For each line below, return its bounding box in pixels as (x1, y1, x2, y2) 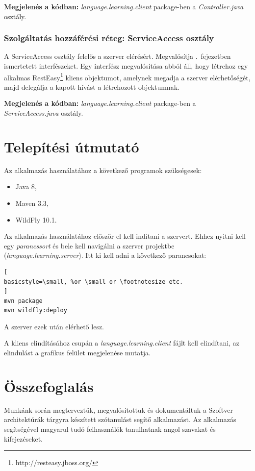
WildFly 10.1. (15, 214, 57, 224)
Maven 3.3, (15, 198, 49, 208)
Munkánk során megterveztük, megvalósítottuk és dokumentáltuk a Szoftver (4, 404, 233, 415)
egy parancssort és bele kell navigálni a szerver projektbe (4, 240, 175, 250)
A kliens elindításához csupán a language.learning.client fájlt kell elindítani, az (4, 338, 239, 348)
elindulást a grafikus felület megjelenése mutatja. (4, 347, 151, 358)
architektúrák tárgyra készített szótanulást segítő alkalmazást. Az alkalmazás (4, 414, 236, 424)
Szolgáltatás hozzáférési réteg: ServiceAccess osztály (4, 32, 214, 44)
